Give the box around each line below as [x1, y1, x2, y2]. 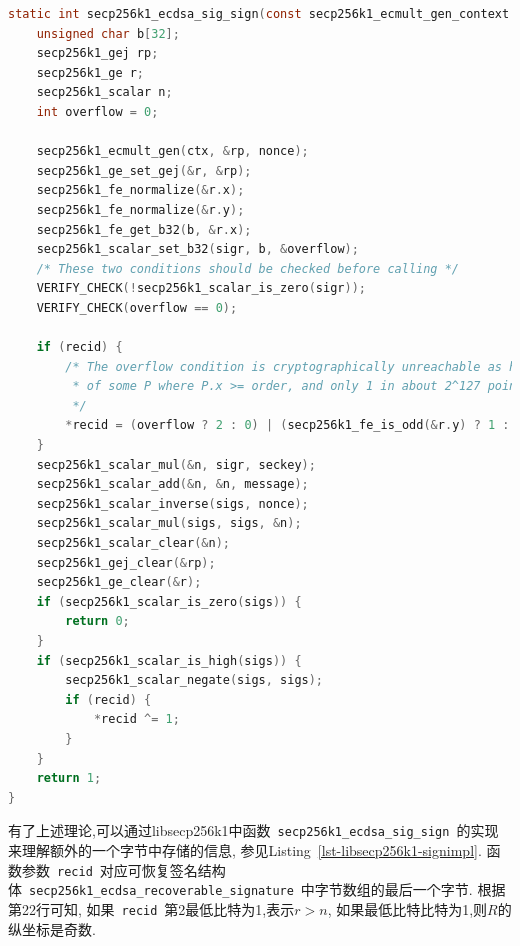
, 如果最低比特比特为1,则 [327, 898, 488, 919]
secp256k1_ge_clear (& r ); [36, 575, 202, 590]
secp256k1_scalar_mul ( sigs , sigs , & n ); [36, 516, 302, 531]
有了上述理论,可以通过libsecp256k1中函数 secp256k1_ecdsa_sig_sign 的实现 [8, 820, 499, 841]
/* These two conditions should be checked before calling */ [36, 261, 460, 276]
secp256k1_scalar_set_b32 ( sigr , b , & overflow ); [36, 242, 359, 257]
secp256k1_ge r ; [36, 65, 145, 80]
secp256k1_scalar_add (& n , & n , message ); [36, 477, 309, 492]
